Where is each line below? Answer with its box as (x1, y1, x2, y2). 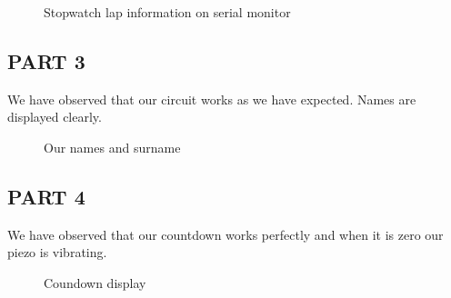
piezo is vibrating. (7, 243, 107, 262)
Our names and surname (44, 137, 181, 156)
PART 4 (7, 182, 85, 210)
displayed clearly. (7, 107, 102, 126)
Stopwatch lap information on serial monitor (44, 3, 291, 21)
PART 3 (7, 46, 85, 74)
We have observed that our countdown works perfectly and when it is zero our (7, 224, 444, 243)
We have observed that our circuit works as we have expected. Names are (7, 89, 416, 108)
